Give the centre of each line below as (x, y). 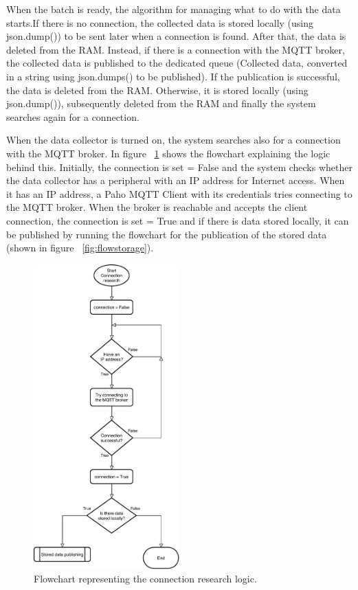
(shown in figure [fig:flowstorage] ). (80, 248)
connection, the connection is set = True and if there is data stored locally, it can (178, 220)
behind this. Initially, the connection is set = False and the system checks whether (179, 167)
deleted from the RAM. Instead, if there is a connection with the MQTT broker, (176, 49)
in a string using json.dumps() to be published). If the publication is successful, (173, 76)
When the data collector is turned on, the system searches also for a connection (174, 140)
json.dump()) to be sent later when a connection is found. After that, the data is (176, 36)
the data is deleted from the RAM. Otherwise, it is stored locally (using (157, 90)
